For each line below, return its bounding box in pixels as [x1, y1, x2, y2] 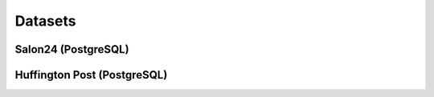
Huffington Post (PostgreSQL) [14, 68, 168, 82]
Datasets [14, 12, 76, 30]
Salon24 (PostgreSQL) [14, 42, 129, 56]
